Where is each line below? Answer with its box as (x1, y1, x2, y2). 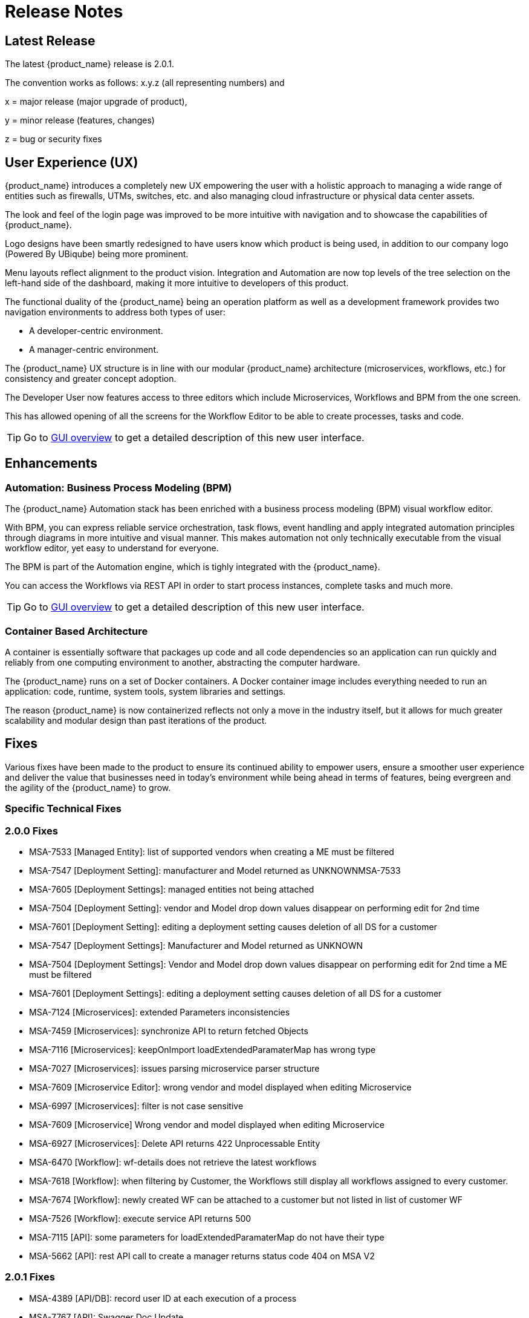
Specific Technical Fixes (5, 802, 122, 815)
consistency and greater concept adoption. (5, 373, 177, 384)
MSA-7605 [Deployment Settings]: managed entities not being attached (29, 884, 314, 894)
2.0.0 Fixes (5, 824, 58, 837)
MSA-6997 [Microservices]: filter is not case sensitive (29, 1100, 244, 1111)
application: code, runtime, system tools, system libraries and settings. (5, 686, 286, 697)
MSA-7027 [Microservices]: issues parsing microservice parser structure (29, 1063, 320, 1074)
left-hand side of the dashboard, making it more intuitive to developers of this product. (5, 278, 349, 289)
